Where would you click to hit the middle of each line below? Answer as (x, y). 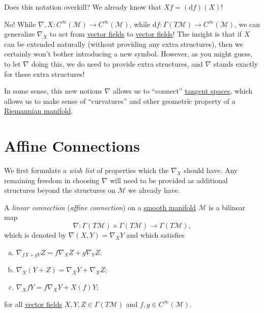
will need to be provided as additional (169, 180)
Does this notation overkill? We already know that (83, 7)
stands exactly (236, 63)
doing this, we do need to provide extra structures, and (117, 63)
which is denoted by (35, 235)
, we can (247, 24)
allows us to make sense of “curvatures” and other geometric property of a (120, 101)
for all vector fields (33, 304)
